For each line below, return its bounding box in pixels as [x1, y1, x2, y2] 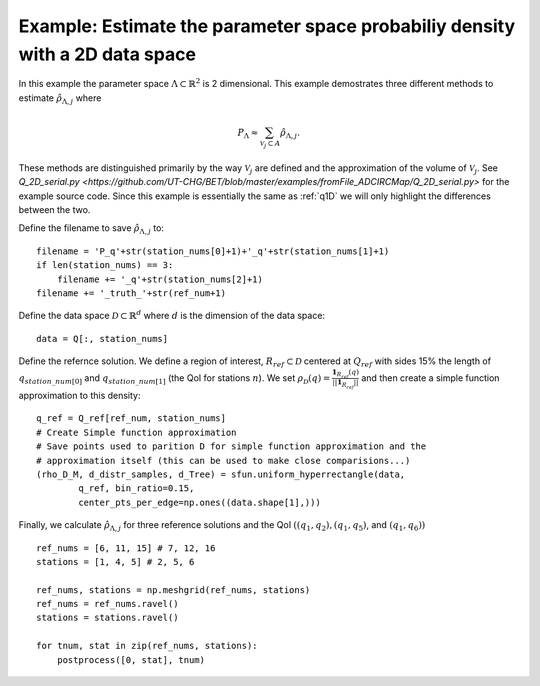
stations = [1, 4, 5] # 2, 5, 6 [36, 556, 195, 567]
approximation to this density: [18, 390, 141, 402]
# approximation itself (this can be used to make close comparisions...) [36, 455, 411, 466]
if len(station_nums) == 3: [36, 260, 174, 271]
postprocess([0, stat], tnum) [56, 654, 205, 665]
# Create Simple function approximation [36, 426, 237, 438]
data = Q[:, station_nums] [36, 333, 169, 344]
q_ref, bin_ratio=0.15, [78, 483, 195, 494]
